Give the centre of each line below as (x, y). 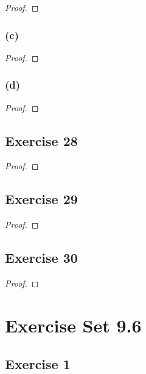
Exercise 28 (41, 140)
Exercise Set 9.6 (73, 325)
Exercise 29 (41, 199)
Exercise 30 (41, 258)
